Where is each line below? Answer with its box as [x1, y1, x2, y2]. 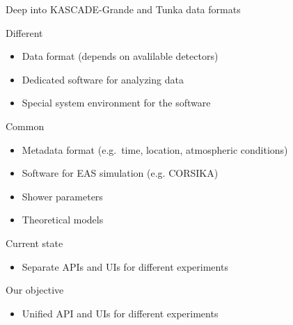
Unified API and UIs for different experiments [22, 306, 219, 320]
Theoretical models [22, 212, 104, 227]
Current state [6, 235, 63, 250]
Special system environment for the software [22, 95, 211, 110]
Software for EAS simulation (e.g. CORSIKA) [22, 166, 219, 180]
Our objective [6, 283, 64, 297]
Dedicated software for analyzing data [22, 72, 184, 86]
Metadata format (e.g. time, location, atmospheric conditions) [22, 142, 288, 157]
